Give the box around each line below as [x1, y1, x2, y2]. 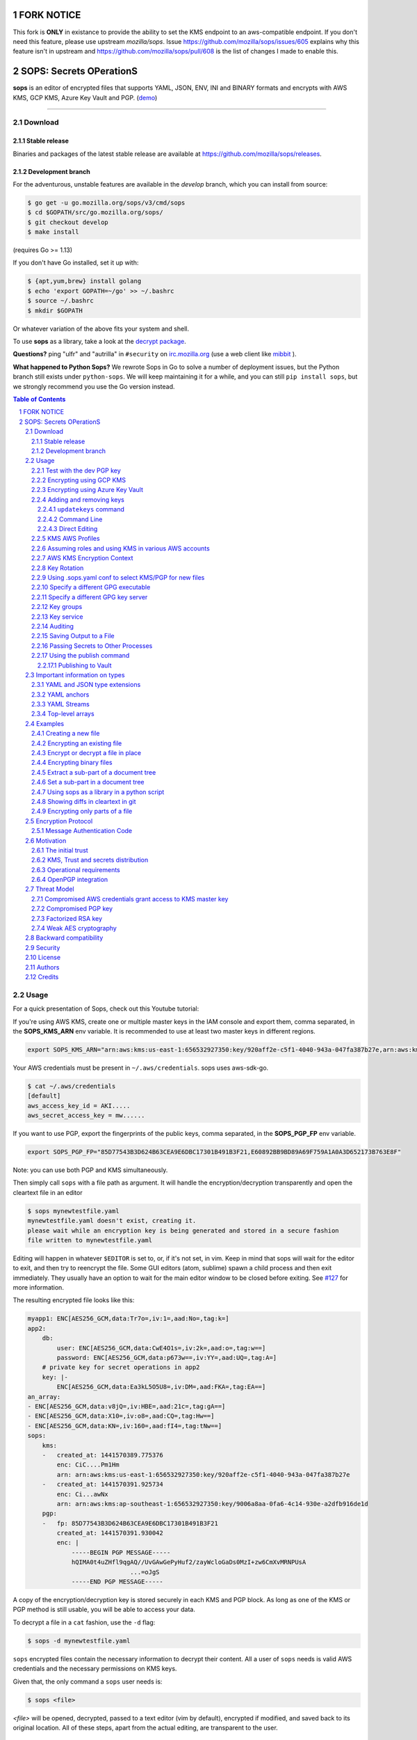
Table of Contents [13, 395, 66, 403]
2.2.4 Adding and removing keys [31, 495, 124, 504]
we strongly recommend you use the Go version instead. [13, 382, 175, 390]
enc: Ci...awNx [56, 1490, 109, 1498]
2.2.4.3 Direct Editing [37, 525, 98, 533]
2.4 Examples [25, 719, 65, 727]
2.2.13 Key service [31, 612, 83, 621]
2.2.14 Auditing [31, 622, 74, 630]
